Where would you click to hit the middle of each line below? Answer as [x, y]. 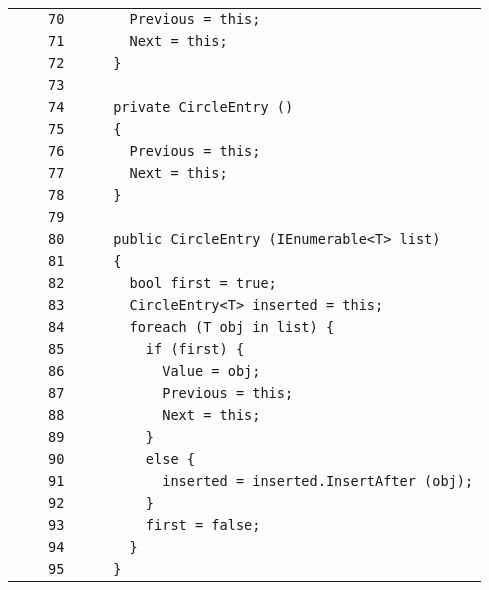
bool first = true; [203, 283]
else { [170, 459]
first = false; [203, 525]
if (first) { [195, 349]
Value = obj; [211, 371]
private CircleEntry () [203, 107]
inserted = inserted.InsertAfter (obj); [318, 481]
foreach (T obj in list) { [232, 327]
